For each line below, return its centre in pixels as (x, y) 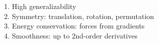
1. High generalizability (40, 6)
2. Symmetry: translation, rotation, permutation (79, 16)
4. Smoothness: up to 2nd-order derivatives (71, 35)
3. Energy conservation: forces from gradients (74, 26)
